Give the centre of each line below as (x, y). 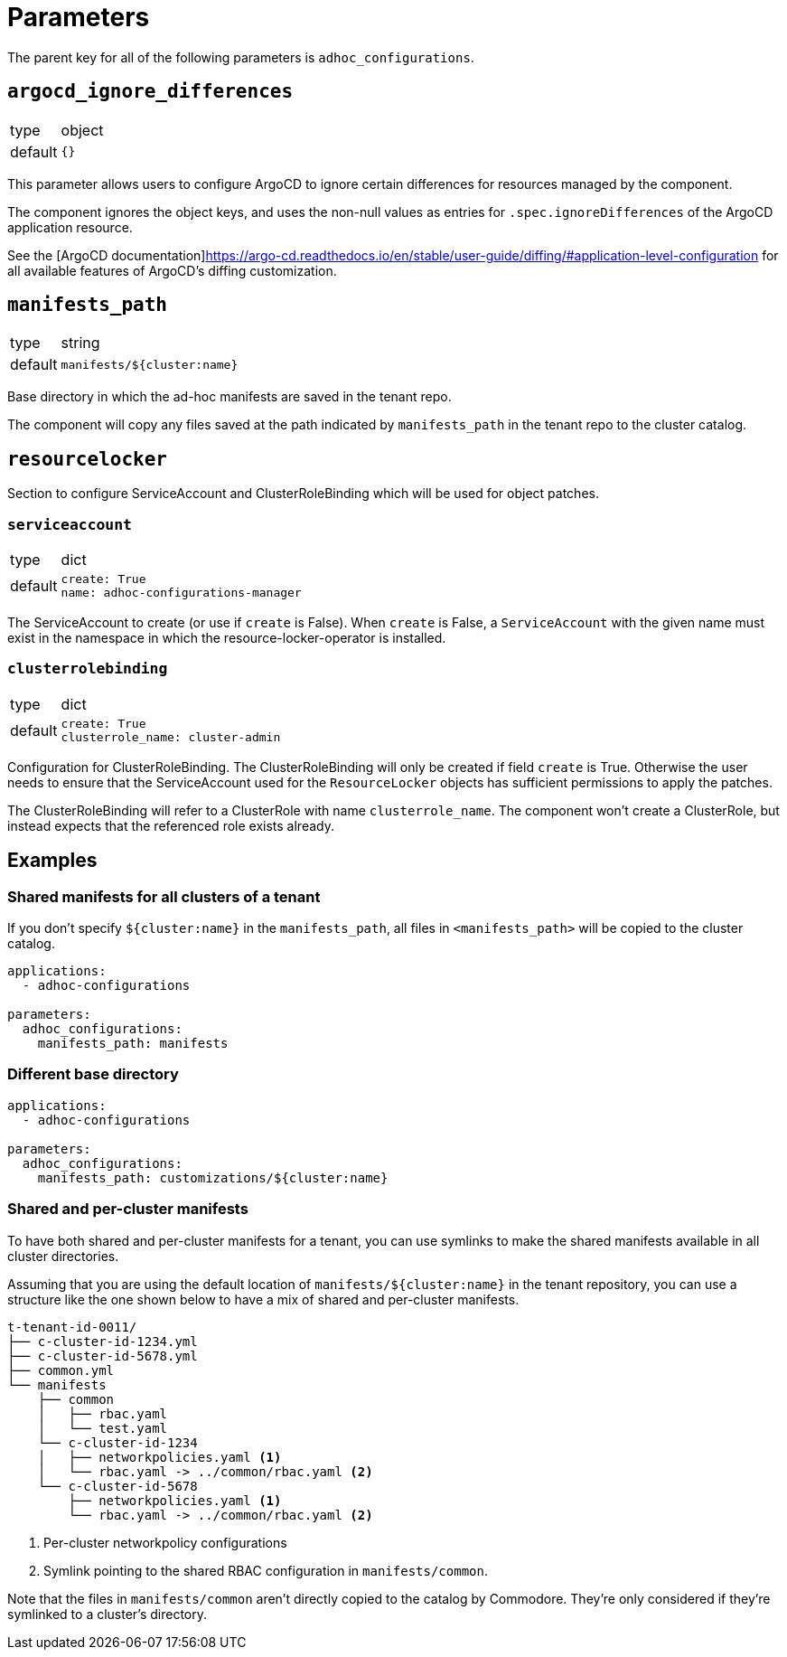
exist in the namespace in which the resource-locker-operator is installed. (227, 638)
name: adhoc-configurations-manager (181, 593)
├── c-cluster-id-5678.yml (103, 1356)
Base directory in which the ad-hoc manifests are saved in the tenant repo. (230, 397)
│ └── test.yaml (103, 1428)
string (80, 343)
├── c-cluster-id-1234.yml (103, 1341)
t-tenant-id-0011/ (72, 1327)
